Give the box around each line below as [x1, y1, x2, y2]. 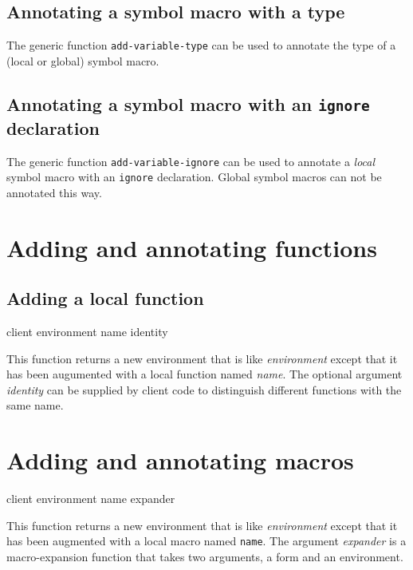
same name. [6, 397, 64, 414]
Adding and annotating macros [6, 444, 354, 477]
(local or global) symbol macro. [6, 52, 159, 69]
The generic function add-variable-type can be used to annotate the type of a [6, 37, 396, 53]
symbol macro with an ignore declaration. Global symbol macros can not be [6, 168, 382, 185]
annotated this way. [6, 184, 102, 200]
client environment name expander [6, 490, 175, 507]
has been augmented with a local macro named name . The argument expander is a [6, 532, 407, 549]
